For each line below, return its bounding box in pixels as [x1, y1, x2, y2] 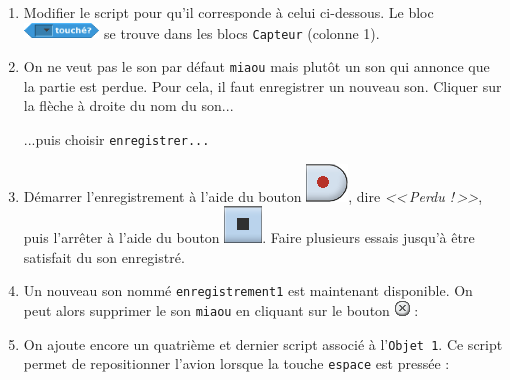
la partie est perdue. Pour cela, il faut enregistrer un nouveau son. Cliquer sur [23, 75, 502, 96]
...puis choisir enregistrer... [23, 128, 210, 149]
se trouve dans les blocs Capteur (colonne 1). [104, 22, 380, 43]
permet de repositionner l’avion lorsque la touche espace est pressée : [23, 353, 450, 374]
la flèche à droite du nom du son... [23, 95, 234, 116]
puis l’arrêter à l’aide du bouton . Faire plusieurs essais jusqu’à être [23, 227, 475, 248]
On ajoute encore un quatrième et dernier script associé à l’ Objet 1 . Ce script [23, 333, 503, 354]
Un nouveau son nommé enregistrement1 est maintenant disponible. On [23, 280, 473, 301]
